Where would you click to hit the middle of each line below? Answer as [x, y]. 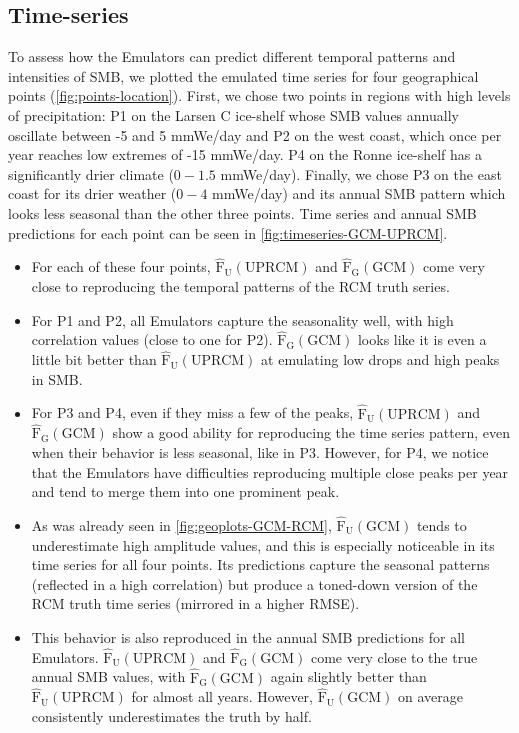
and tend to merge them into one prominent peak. [185, 491]
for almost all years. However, [222, 696]
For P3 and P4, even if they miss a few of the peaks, [192, 412]
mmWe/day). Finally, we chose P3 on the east [361, 173]
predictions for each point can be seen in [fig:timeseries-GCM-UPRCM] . [228, 232]
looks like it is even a [422, 339]
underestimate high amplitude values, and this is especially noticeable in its [263, 544]
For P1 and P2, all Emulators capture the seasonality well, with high [242, 319]
